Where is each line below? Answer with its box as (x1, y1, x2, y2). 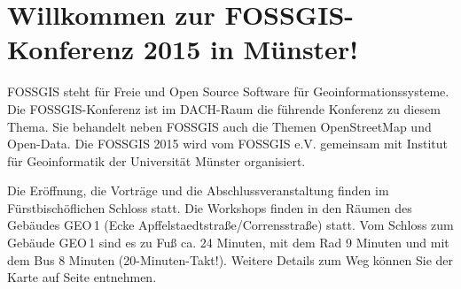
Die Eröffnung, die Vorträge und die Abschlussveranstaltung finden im (7, 181, 389, 200)
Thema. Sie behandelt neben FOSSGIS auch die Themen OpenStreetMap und (7, 117, 432, 135)
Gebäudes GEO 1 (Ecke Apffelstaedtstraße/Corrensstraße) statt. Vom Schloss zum (7, 216, 454, 234)
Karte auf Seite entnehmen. (7, 268, 157, 286)
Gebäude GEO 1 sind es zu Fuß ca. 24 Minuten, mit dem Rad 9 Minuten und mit (7, 233, 449, 252)
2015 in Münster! (143, 31, 358, 67)
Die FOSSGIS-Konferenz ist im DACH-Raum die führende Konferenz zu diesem (7, 99, 441, 118)
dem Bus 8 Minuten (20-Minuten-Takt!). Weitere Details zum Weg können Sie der (7, 250, 454, 269)
